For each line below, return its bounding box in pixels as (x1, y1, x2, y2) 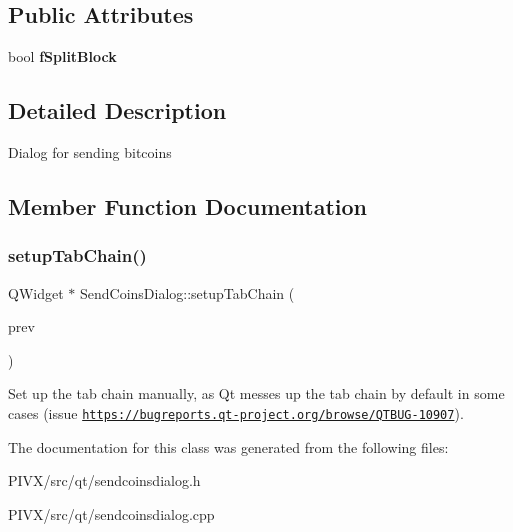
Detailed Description (8, 95, 227, 126)
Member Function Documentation (8, 190, 368, 221)
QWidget (8, 282, 64, 303)
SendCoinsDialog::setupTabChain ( (79, 282, 295, 303)
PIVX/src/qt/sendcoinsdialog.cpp (8, 503, 215, 524)
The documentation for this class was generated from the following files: (8, 436, 449, 457)
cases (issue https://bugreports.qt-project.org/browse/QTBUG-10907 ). (8, 402, 464, 423)
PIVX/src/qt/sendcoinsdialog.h (8, 470, 201, 491)
